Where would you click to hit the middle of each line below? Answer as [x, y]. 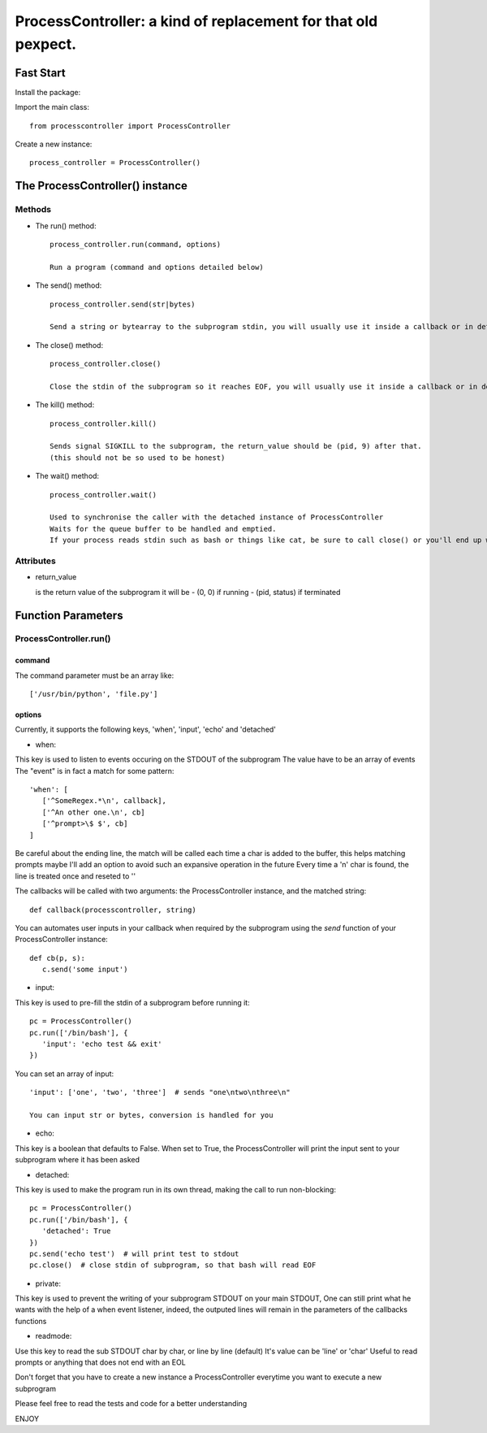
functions [31, 1321]
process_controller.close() [106, 364]
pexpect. [46, 44]
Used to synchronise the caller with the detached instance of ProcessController [217, 517]
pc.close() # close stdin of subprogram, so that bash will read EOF [173, 1265]
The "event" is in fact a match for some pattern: [95, 771]
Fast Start [40, 73]
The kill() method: [65, 405]
